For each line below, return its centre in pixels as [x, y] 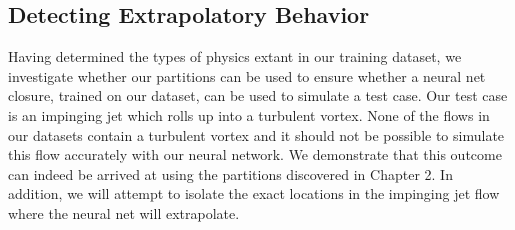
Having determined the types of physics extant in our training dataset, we [235, 56]
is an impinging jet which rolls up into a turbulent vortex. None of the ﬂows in [249, 114]
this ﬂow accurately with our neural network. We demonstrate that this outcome [255, 154]
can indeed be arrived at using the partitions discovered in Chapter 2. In [230, 173]
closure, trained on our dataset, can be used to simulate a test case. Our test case [258, 95]
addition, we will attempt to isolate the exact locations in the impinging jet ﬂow [254, 193]
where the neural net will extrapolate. [124, 212]
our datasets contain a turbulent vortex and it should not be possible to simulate [256, 134]
